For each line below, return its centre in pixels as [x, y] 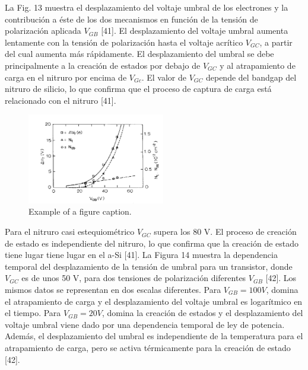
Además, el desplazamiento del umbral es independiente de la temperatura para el [154, 336]
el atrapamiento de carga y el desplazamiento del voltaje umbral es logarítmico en [154, 301]
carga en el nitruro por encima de [66, 77]
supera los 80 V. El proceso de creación [225, 232]
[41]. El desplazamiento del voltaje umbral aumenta [195, 31]
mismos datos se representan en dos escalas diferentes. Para [113, 290]
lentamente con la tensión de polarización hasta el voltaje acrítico [124, 42]
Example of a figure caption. [80, 211]
